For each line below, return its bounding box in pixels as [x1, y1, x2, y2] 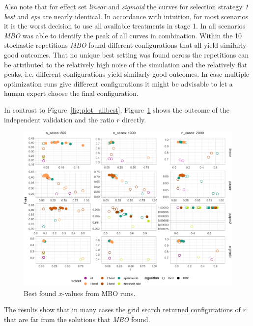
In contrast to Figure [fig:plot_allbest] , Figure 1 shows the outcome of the [4, 104, 229, 115]
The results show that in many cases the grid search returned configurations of [4, 304, 241, 315]
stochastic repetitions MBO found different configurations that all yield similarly [4, 40, 247, 50]
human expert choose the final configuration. [4, 88, 139, 98]
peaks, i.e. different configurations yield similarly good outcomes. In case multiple [4, 69, 250, 79]
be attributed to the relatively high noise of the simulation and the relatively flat [4, 59, 248, 69]
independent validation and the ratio [4, 114, 114, 124]
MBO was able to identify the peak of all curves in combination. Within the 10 [4, 30, 242, 40]
